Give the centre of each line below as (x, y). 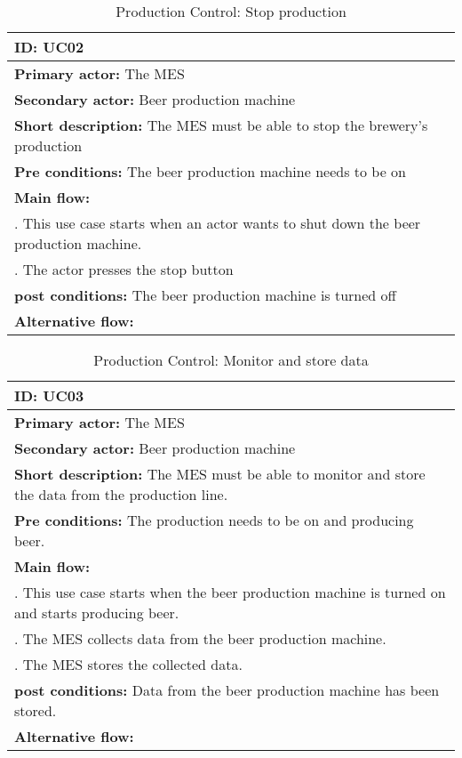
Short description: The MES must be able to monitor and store (220, 474)
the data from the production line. (121, 494)
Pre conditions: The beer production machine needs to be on (210, 171)
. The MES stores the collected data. (128, 664)
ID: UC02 (49, 47)
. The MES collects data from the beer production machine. (200, 638)
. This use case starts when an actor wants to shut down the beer (218, 223)
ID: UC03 (49, 395)
